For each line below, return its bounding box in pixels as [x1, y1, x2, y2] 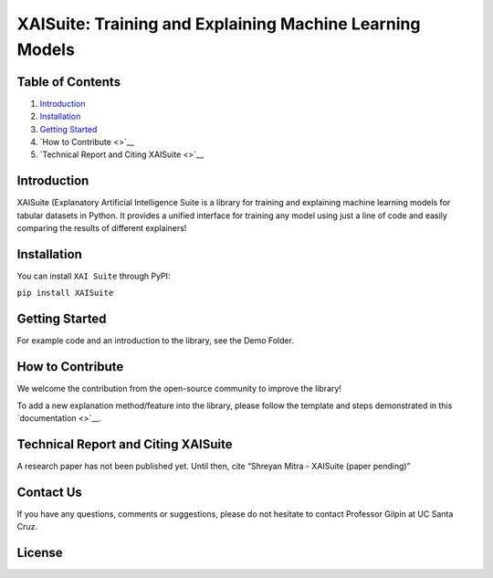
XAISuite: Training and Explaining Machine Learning [16, 14, 421, 34]
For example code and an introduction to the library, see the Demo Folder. [16, 335, 294, 346]
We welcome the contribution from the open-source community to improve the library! [16, 384, 342, 394]
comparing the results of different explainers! [16, 223, 187, 234]
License [16, 545, 63, 561]
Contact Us [16, 484, 82, 499]
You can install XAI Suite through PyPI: [16, 270, 171, 282]
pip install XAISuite [16, 288, 114, 299]
